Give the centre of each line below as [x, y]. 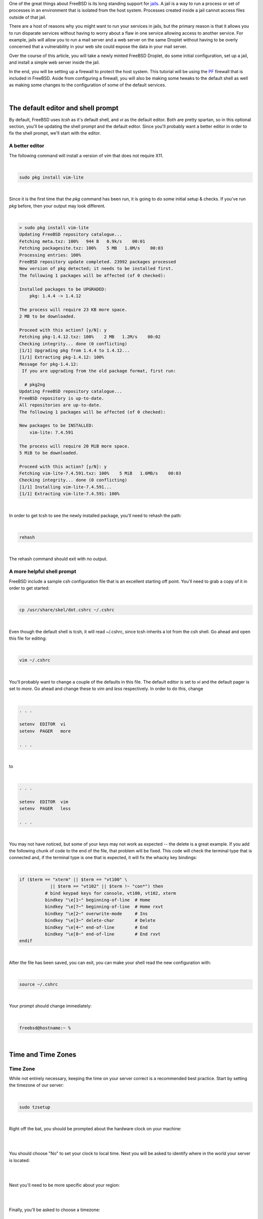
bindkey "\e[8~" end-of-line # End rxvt [103, 934]
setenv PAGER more [45, 731]
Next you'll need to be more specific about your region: [65, 1185]
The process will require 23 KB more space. [73, 309]
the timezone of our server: [36, 1085]
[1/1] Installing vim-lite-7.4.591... [66, 487]
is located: [19, 1160]
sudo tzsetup [35, 1107]
